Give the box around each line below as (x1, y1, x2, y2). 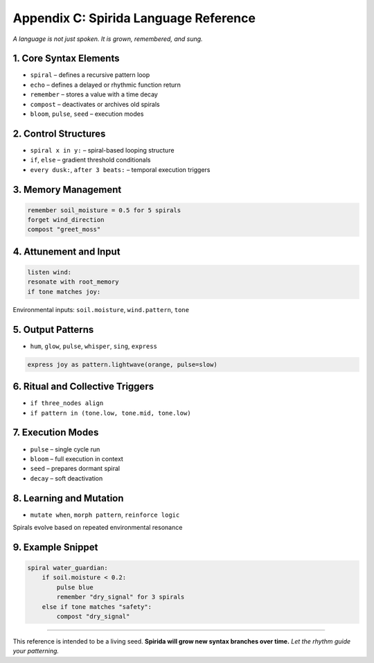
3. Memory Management (12, 184, 122, 196)
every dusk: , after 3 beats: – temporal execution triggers (30, 165, 211, 173)
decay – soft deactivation (30, 474, 103, 482)
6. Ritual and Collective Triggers (12, 381, 154, 393)
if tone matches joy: (27, 288, 101, 295)
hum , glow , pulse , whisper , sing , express (30, 342, 157, 350)
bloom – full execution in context (30, 454, 124, 463)
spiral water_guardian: (27, 564, 109, 571)
